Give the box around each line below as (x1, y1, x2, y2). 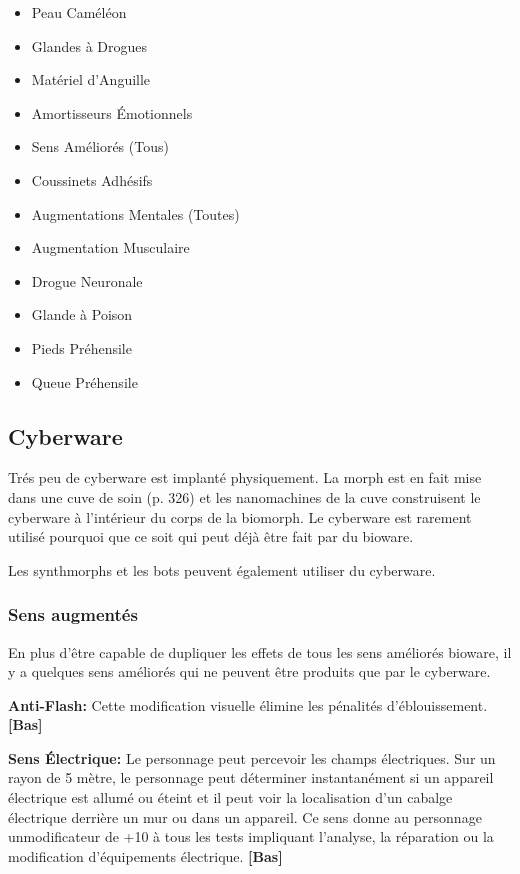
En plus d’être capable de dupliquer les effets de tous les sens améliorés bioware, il (8, 641, 512, 662)
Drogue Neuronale (31, 270, 143, 291)
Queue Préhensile (31, 371, 138, 392)
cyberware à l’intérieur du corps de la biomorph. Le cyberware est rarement (8, 506, 472, 527)
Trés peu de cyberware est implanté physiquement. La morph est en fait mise (8, 467, 482, 488)
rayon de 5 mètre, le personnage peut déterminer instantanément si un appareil (8, 767, 494, 788)
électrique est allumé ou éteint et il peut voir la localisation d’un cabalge (8, 787, 453, 808)
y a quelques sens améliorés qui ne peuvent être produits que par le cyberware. (8, 661, 491, 682)
